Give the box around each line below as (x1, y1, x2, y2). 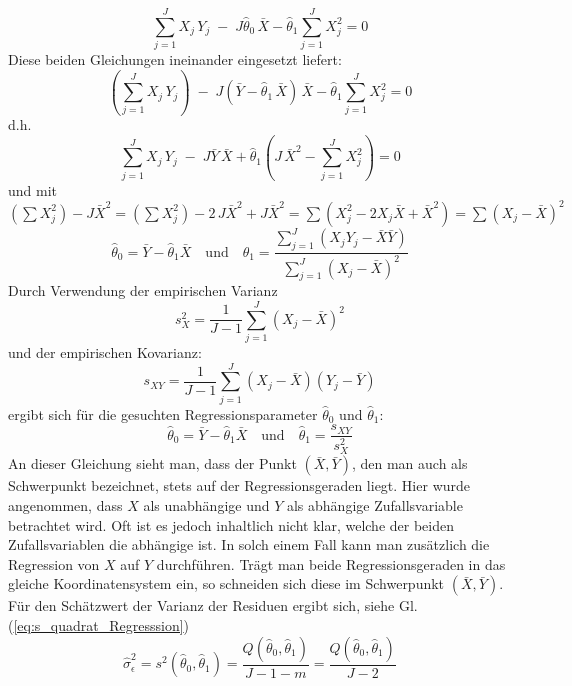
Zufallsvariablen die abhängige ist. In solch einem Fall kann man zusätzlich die (8, 534, 490, 555)
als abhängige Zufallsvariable (286, 495, 463, 516)
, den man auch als (351, 453, 468, 474)
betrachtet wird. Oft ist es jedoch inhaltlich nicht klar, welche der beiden (8, 514, 454, 535)
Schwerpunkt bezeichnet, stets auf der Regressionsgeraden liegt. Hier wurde (8, 475, 471, 496)
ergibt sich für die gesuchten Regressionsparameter (8, 403, 318, 424)
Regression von (8, 553, 100, 574)
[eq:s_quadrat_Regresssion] (13, 615, 184, 636)
